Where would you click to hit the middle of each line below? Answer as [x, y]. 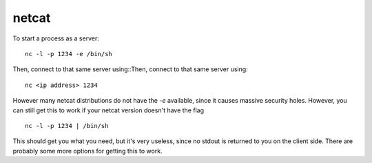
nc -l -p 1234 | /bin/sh [67, 126]
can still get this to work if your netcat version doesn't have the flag [108, 110]
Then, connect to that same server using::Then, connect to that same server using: [130, 69]
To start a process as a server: [56, 38]
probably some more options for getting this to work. [87, 151]
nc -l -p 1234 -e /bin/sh [69, 54]
